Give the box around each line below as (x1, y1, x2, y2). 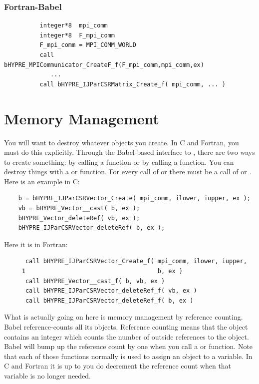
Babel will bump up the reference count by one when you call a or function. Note (4, 341, 253, 352)
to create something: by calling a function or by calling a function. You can (4, 156, 234, 167)
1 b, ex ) (21, 268, 183, 275)
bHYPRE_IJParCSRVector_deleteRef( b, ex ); (18, 224, 165, 232)
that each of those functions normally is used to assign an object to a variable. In (4, 351, 253, 361)
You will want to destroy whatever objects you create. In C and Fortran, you (4, 137, 239, 147)
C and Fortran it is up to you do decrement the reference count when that (4, 361, 232, 371)
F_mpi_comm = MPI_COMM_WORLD (39, 41, 136, 49)
